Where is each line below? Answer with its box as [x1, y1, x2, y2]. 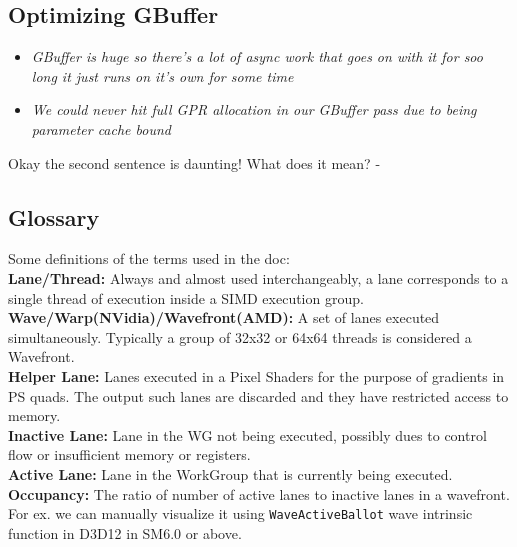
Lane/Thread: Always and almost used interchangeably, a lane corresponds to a [8, 267, 509, 288]
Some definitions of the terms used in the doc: [8, 248, 290, 269]
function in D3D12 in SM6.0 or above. [8, 522, 242, 543]
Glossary [8, 201, 100, 232]
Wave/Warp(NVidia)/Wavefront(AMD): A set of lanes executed [8, 307, 440, 328]
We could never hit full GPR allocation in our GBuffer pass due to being [31, 99, 477, 120]
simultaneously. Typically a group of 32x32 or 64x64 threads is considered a [8, 326, 472, 347]
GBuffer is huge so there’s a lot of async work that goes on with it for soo [31, 46, 483, 67]
